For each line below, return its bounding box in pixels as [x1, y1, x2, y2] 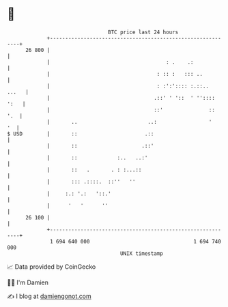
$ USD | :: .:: [7, 130, 154, 137]
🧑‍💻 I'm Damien [7, 278, 49, 286]
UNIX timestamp [119, 250, 164, 257]
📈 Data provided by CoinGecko [7, 263, 96, 271]
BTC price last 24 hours [108, 29, 179, 36]
